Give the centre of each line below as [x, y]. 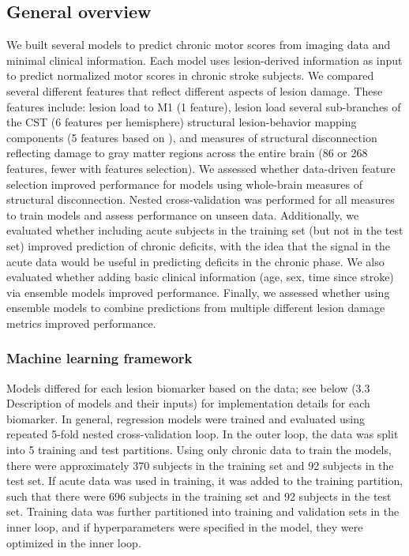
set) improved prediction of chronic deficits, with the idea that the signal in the [199, 245]
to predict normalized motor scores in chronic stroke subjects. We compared [190, 75]
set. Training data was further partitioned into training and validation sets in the [203, 511]
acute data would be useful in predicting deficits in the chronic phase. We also [195, 261]
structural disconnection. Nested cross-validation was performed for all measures [201, 199]
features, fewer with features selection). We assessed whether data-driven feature [201, 168]
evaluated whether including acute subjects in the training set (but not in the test [205, 230]
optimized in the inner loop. [74, 542]
